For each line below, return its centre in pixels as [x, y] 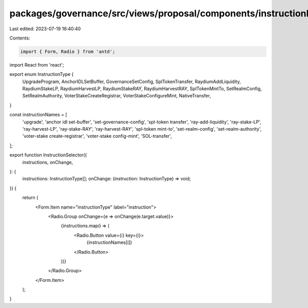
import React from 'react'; [37, 65]
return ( [30, 198]
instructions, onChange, [48, 162]
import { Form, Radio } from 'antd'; [68, 52]
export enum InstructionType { [42, 74]
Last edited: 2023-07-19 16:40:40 [45, 29]
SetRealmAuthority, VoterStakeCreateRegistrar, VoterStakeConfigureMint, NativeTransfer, [117, 96]
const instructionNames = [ [38, 115]
